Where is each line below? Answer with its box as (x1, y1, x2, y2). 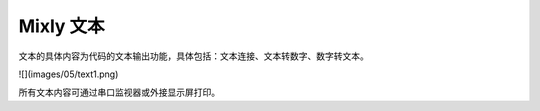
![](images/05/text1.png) (18, 68, 119, 80)
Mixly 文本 (18, 15, 105, 37)
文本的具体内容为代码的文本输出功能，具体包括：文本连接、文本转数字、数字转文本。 (18, 50, 369, 62)
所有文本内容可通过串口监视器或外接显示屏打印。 (18, 86, 220, 99)
